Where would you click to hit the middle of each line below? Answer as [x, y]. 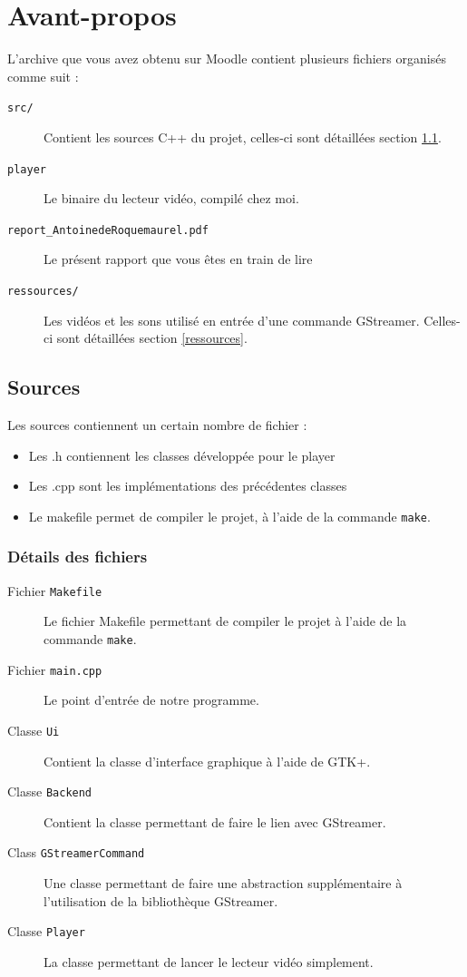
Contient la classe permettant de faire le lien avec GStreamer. [215, 821]
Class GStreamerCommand [76, 852]
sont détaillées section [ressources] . [152, 338]
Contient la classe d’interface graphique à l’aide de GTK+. [207, 761]
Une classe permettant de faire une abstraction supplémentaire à [223, 883]
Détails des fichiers [78, 557]
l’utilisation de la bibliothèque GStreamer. [161, 900]
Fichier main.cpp [55, 669]
